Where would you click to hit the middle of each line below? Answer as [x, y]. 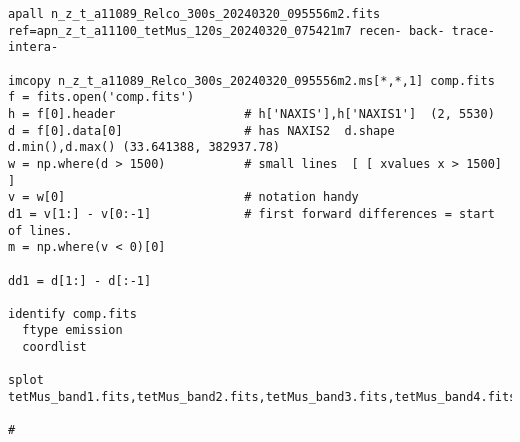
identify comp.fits [72, 313]
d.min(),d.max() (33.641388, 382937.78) [144, 147]
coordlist [54, 347]
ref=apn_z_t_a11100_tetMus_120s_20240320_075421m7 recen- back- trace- [251, 30]
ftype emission [72, 330]
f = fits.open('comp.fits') [101, 97]
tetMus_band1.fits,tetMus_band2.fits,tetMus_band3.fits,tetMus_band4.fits [262, 397]
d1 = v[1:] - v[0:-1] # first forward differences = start [251, 213]
